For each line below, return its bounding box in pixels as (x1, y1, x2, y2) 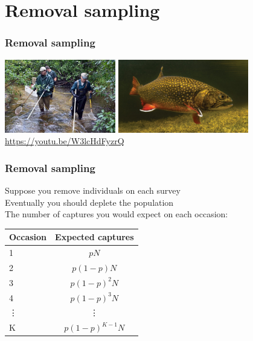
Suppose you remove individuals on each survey (5, 183, 181, 196)
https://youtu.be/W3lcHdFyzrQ (5, 135, 124, 147)
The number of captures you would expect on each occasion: (5, 208, 228, 220)
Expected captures (55, 231, 134, 243)
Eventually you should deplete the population (5, 196, 174, 208)
